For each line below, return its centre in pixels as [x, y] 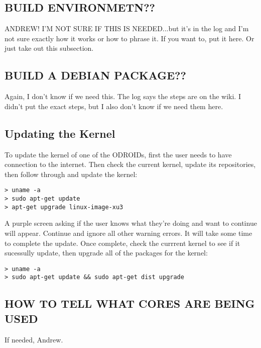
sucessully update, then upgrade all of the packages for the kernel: [106, 253]
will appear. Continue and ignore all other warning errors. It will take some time [128, 233]
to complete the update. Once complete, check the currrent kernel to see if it [122, 243]
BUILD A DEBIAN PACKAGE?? [95, 75]
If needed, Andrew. [34, 339]
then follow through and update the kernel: [71, 174]
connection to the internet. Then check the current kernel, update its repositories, [130, 164]
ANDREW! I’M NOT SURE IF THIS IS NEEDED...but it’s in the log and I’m [127, 28]
